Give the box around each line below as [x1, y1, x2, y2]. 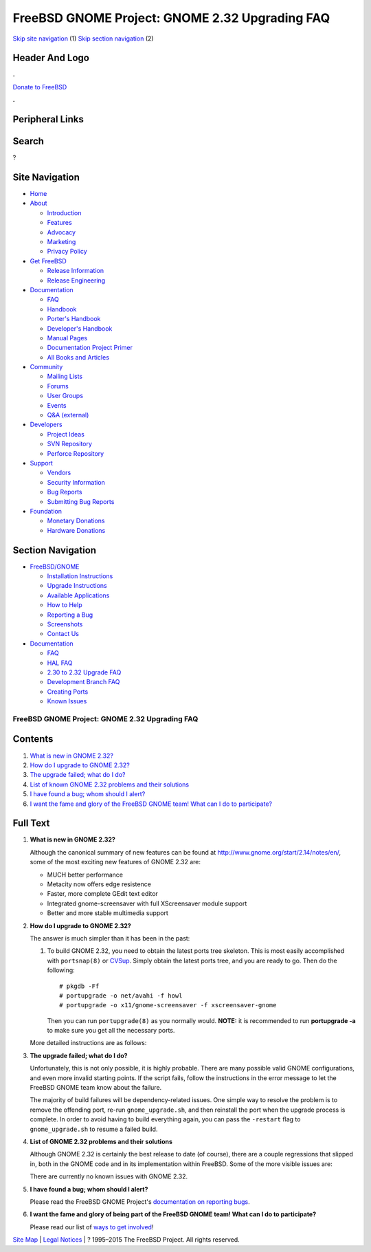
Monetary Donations [47, 516, 105, 525]
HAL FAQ [47, 659, 73, 667]
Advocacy [47, 228, 76, 237]
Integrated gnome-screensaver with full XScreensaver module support [47, 899, 247, 908]
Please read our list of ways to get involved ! [30, 1222, 154, 1231]
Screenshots [47, 619, 83, 628]
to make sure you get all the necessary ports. [47, 1026, 175, 1035]
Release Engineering [47, 276, 106, 285]
